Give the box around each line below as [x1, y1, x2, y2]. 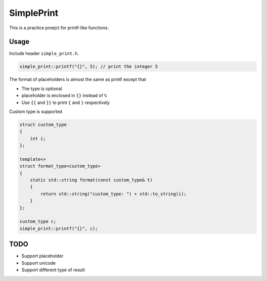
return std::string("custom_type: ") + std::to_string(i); [40, 191, 187, 196]
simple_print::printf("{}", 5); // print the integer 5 [19, 64, 158, 69]
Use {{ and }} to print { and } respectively [21, 99, 110, 105]
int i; [30, 136, 46, 141]
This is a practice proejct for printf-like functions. [9, 25, 109, 31]
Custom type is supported [9, 108, 62, 114]
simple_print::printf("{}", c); [19, 226, 98, 231]
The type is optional [21, 86, 62, 92]
